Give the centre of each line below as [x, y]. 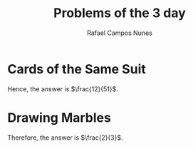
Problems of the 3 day [120, 13]
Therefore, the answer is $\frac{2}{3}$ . [65, 138]
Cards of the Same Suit [77, 69]
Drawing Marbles [59, 117]
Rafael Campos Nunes [120, 33]
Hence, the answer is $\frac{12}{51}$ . [63, 89]
